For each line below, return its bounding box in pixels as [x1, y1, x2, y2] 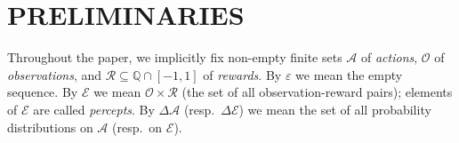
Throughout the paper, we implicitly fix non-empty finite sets [7, 48, 342, 67]
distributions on [7, 117, 93, 136]
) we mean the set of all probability [238, 99, 431, 118]
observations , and [7, 65, 102, 83]
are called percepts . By [33, 99, 155, 118]
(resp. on [112, 117, 163, 136]
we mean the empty [295, 65, 403, 83]
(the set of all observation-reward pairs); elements [181, 83, 453, 101]
